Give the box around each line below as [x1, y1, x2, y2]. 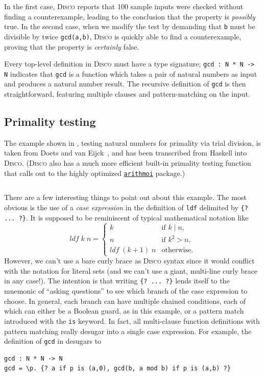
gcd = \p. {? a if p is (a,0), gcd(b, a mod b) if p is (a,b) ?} [4, 365, 231, 372]
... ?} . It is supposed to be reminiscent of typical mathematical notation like [4, 212, 249, 223]
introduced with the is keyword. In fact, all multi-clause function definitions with [4, 315, 260, 326]
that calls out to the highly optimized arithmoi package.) [4, 167, 185, 178]
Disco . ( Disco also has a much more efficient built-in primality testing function [4, 158, 251, 168]
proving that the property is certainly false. [4, 41, 139, 52]
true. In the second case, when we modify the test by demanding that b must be [4, 21, 255, 32]
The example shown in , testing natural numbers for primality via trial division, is [4, 137, 261, 148]
